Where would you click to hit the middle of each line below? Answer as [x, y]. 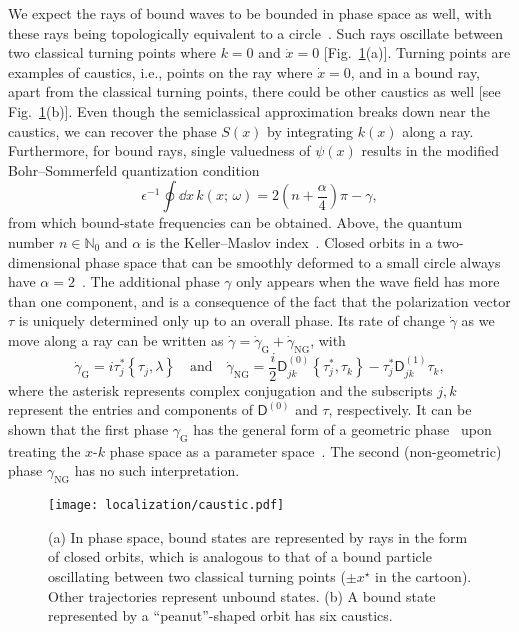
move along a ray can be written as [116, 339]
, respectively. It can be [400, 409]
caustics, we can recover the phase [112, 130]
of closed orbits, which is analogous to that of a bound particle [240, 556]
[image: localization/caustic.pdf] [166, 505]
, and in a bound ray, [415, 71]
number [31, 241]
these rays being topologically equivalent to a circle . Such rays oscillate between [256, 32]
